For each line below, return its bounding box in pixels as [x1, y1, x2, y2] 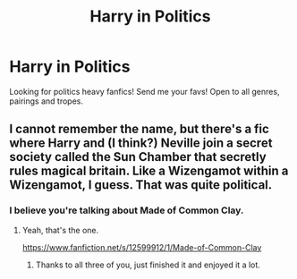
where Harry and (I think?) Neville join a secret [9, 136, 273, 151]
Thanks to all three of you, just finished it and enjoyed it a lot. [35, 259, 261, 270]
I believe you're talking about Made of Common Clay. [9, 204, 244, 216]
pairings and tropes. [9, 96, 83, 106]
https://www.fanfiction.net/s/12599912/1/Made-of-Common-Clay [21, 241, 262, 252]
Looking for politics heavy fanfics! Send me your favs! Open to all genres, [9, 86, 280, 97]
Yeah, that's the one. [21, 224, 99, 235]
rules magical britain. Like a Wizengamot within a [9, 164, 289, 179]
